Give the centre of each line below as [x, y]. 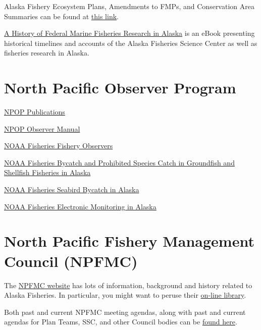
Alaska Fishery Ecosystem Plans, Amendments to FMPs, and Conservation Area [129, 6]
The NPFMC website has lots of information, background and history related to [128, 285]
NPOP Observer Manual [42, 128]
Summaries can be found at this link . [61, 16]
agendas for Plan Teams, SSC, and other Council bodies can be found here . [121, 322]
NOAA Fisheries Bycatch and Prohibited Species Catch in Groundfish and [119, 162]
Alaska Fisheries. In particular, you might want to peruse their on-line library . [125, 295]
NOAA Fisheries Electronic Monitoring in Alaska [80, 206]
